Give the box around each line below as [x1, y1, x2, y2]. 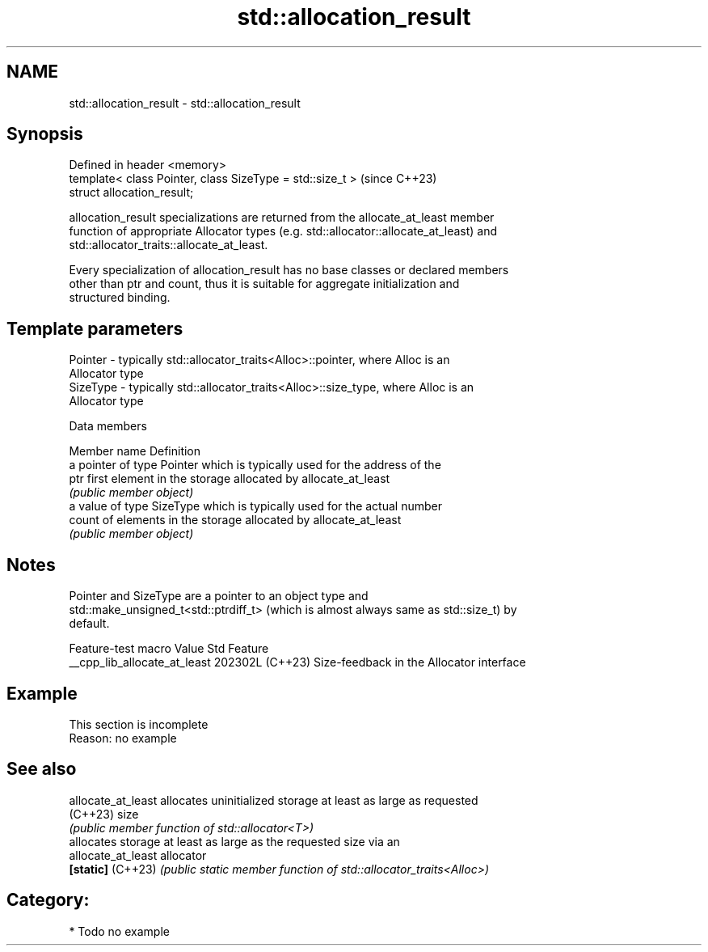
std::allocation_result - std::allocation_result [69, 95, 301, 110]
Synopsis [6, 124, 83, 145]
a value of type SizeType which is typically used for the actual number [69, 499, 442, 514]
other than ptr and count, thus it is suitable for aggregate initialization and [69, 277, 460, 291]
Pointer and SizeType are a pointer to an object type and [69, 589, 369, 603]
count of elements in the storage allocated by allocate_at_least [69, 513, 402, 527]
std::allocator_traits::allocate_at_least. [69, 238, 268, 252]
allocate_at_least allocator [69, 848, 207, 862]
